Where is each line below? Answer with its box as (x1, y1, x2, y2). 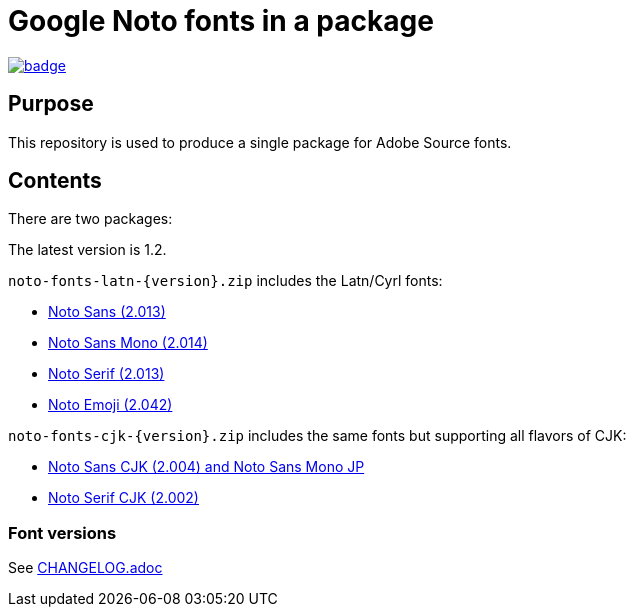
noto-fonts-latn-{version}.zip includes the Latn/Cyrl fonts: (8, 272, 443, 290)
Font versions (8, 522, 117, 543)
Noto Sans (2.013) (48, 303, 166, 321)
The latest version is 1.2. (8, 241, 167, 259)
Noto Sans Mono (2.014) (48, 334, 208, 352)
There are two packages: (8, 210, 173, 228)
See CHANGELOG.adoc (8, 559, 163, 577)
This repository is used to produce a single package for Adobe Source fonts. (8, 133, 512, 151)
